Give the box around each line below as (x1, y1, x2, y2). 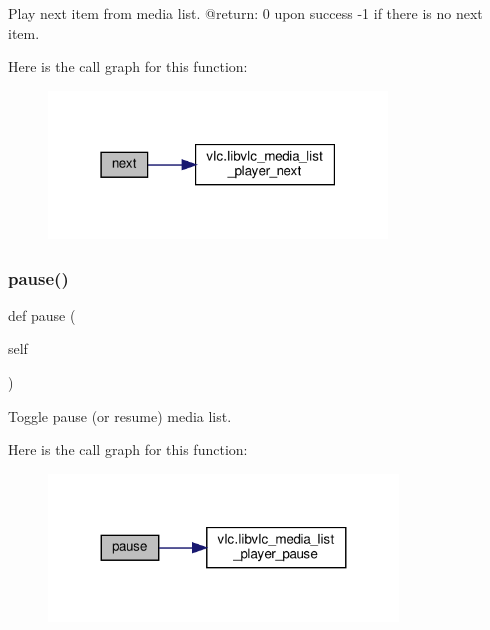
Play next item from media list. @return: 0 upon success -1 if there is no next (8, 3, 483, 23)
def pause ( (8, 304, 76, 325)
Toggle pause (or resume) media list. (8, 405, 232, 426)
